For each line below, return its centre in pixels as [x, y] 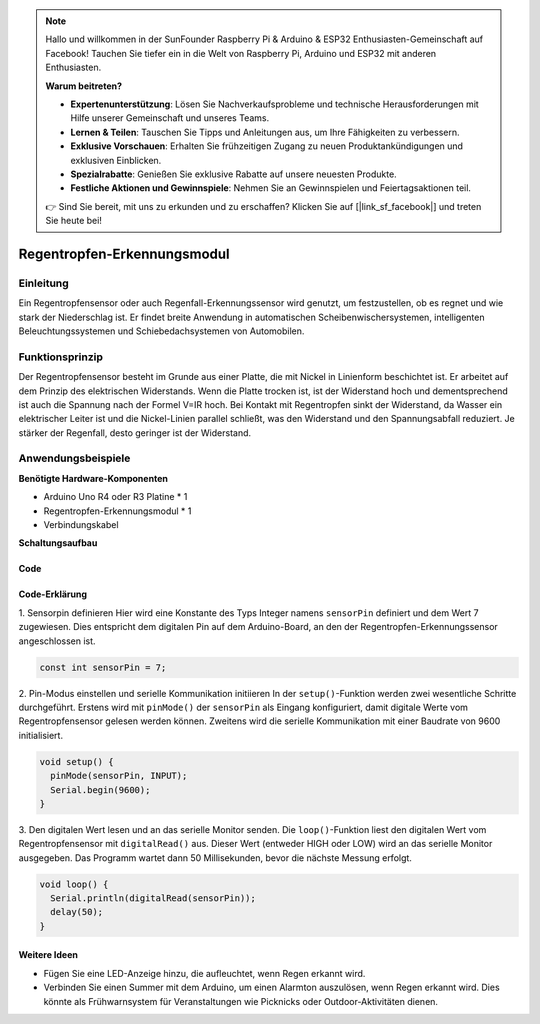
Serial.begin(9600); [100, 789]
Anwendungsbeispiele [74, 458]
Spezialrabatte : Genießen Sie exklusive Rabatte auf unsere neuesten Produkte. [233, 174]
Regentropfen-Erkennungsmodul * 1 [117, 511]
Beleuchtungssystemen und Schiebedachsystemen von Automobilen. [161, 331]
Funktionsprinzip [61, 357]
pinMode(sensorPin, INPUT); [119, 776]
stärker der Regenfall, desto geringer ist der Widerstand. [135, 432]
